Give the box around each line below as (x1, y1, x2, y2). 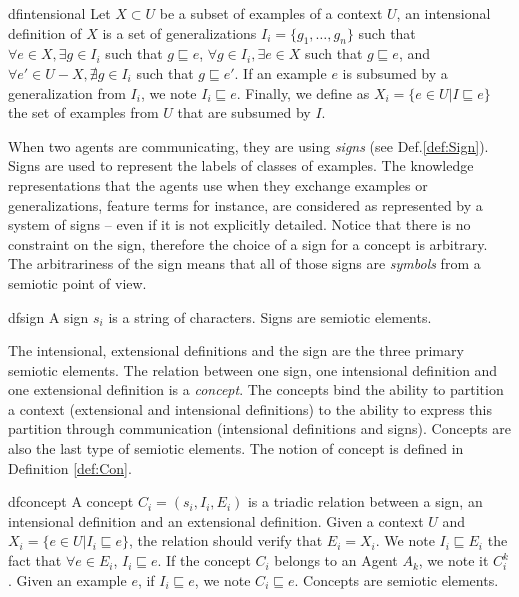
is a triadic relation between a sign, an (247, 491, 483, 512)
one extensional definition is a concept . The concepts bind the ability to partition (8, 379, 504, 400)
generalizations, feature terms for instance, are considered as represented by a (8, 194, 483, 215)
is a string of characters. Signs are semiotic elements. (108, 306, 432, 327)
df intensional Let (8, 3, 111, 23)
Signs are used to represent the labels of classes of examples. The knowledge (8, 155, 474, 176)
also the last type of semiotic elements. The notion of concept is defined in (8, 438, 464, 459)
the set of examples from (8, 102, 159, 123)
